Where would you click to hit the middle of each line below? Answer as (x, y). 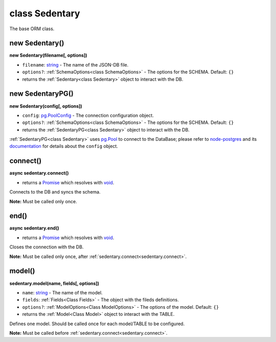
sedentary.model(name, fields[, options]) (54, 283)
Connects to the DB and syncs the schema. (55, 192)
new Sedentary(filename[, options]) (48, 55)
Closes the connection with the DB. (47, 247)
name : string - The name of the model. (62, 292)
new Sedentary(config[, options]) (46, 106)
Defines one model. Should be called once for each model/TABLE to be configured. (97, 324)
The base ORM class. (32, 29)
